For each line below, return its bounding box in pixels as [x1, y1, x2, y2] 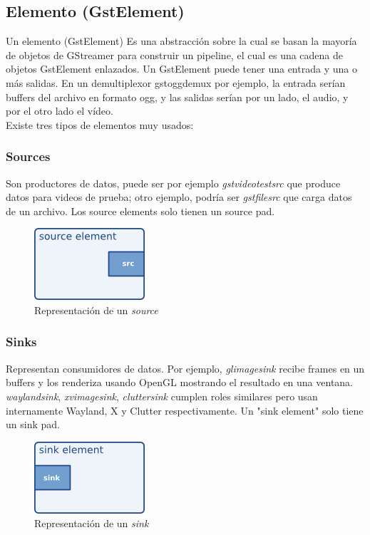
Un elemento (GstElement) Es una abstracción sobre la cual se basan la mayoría [6, 33, 357, 48]
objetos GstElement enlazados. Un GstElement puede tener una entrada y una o [6, 61, 357, 76]
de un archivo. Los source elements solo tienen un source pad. [6, 203, 275, 218]
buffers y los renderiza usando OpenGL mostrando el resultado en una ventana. [6, 375, 354, 390]
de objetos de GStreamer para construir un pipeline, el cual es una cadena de [6, 47, 344, 62]
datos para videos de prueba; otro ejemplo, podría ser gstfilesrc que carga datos [6, 189, 352, 204]
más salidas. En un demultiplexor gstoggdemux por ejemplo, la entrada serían [6, 75, 346, 90]
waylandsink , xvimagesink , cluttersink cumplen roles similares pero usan [6, 388, 318, 403]
